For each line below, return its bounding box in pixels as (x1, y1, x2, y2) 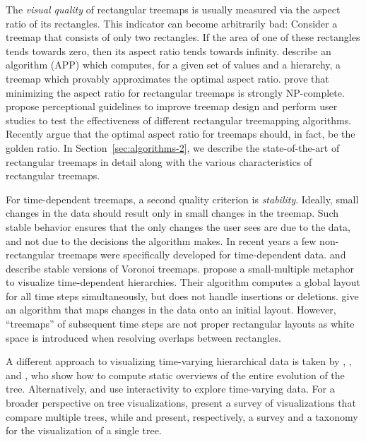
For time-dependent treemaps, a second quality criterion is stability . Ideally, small (6, 191, 359, 206)
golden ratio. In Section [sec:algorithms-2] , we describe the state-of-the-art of (6, 140, 340, 155)
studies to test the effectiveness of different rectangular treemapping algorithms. (6, 112, 352, 127)
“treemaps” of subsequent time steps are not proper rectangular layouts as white (6, 316, 355, 331)
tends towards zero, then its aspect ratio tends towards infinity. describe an (6, 43, 331, 58)
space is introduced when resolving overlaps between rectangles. (6, 330, 281, 345)
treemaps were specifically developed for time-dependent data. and (57, 247, 346, 262)
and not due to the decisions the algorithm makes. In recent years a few (6, 233, 317, 248)
